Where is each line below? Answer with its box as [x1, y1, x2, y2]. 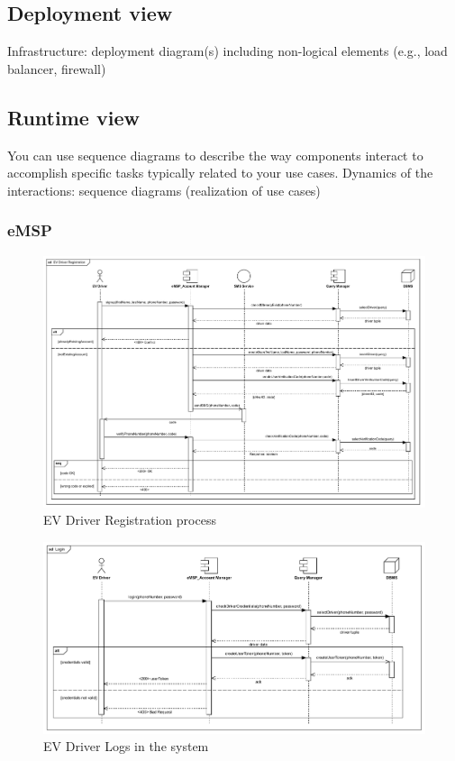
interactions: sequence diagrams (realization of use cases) [7, 180, 321, 199]
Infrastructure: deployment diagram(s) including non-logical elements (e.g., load [7, 41, 448, 60]
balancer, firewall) [7, 59, 106, 78]
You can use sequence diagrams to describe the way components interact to [7, 145, 423, 164]
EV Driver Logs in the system [43, 737, 209, 756]
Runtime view [7, 103, 140, 131]
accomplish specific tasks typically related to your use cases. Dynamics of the [7, 163, 433, 182]
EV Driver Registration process [43, 510, 216, 529]
